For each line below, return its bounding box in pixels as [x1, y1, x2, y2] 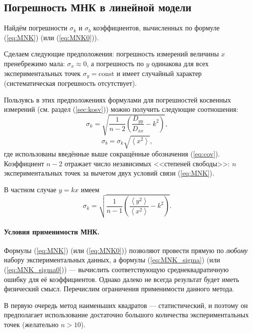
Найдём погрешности [4, 23, 68, 33]
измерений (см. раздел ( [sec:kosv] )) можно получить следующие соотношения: [4, 104, 238, 114]
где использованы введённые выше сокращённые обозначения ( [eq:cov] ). [4, 148, 220, 158]
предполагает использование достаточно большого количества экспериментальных [4, 309, 249, 320]
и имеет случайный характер [116, 68, 202, 78]
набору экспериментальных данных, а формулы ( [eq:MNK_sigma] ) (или [4, 255, 220, 265]
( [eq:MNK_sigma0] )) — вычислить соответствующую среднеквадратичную [4, 264, 229, 274]
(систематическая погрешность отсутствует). [4, 78, 137, 88]
